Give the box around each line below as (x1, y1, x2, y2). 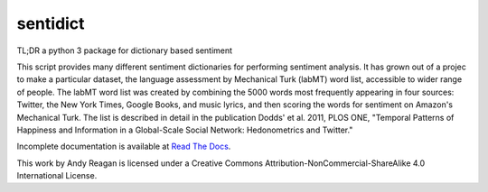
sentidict (16, 14, 85, 33)
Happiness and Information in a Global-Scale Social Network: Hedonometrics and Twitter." (16, 124, 353, 135)
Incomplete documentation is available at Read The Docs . (16, 141, 231, 152)
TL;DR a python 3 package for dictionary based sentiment (16, 45, 233, 56)
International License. (16, 170, 98, 181)
